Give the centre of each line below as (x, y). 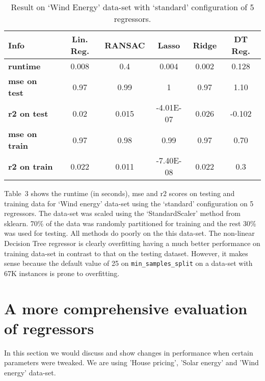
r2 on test (28, 113)
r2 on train (31, 166)
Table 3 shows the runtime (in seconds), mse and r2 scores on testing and (120, 193)
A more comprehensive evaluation (126, 308)
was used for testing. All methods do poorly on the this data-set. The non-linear (129, 233)
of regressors (49, 328)
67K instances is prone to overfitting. (62, 273)
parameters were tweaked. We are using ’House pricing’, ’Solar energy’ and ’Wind (131, 362)
